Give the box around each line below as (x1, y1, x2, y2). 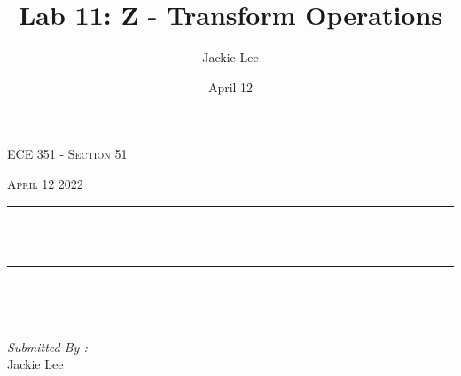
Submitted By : (7, 337, 88, 356)
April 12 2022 (7, 174, 83, 192)
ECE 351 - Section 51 (7, 145, 128, 163)
